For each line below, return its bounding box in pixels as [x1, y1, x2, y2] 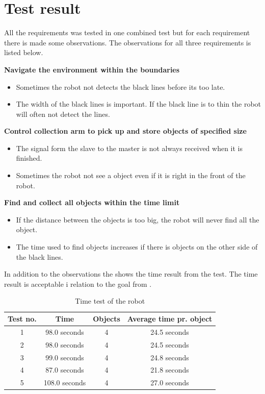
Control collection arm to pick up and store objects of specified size [4, 126, 247, 136]
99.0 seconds [45, 352, 84, 362]
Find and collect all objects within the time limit [4, 197, 180, 208]
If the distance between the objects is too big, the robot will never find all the [16, 214, 259, 225]
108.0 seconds [43, 377, 86, 388]
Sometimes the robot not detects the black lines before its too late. [16, 81, 225, 92]
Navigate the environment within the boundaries [4, 64, 180, 75]
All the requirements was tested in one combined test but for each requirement [4, 27, 250, 38]
